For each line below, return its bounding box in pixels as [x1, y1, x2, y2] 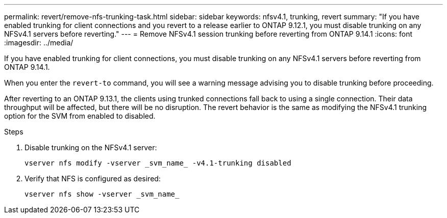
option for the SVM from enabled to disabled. [4, 112, 156, 120]
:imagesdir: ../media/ [4, 38, 73, 47]
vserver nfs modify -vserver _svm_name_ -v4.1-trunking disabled [24, 159, 291, 167]
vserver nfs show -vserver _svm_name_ [24, 190, 180, 198]
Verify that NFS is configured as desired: [24, 174, 161, 183]
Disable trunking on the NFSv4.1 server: [24, 143, 157, 152]
